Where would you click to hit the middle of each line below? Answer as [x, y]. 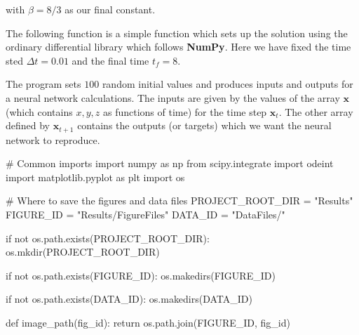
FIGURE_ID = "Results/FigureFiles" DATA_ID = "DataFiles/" [145, 214]
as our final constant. [110, 9]
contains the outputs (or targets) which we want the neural [204, 125]
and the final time [110, 60]
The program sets [43, 84]
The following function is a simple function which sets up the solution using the [177, 33]
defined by [28, 125]
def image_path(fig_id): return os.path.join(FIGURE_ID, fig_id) [148, 322]
